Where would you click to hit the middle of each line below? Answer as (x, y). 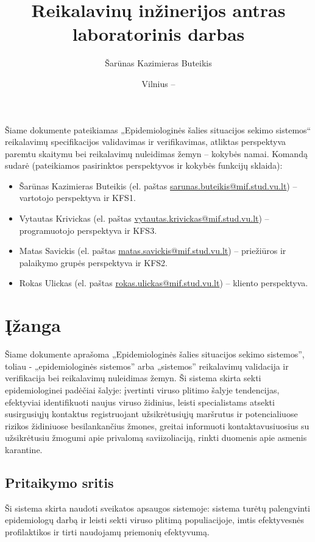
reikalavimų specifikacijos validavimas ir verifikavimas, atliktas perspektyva (146, 142)
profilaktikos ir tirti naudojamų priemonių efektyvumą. (107, 531)
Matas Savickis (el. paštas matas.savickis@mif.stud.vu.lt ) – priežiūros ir (153, 251)
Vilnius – (158, 83)
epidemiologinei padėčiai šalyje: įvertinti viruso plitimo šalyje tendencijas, (142, 389)
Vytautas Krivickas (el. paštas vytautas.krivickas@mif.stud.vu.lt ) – (144, 218)
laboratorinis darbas (158, 34)
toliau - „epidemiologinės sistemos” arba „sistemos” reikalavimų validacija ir (147, 366)
